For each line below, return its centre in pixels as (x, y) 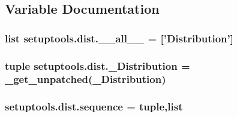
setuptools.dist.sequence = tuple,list (94, 107)
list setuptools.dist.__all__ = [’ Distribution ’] (119, 38)
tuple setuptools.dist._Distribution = (97, 65)
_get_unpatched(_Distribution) (85, 79)
